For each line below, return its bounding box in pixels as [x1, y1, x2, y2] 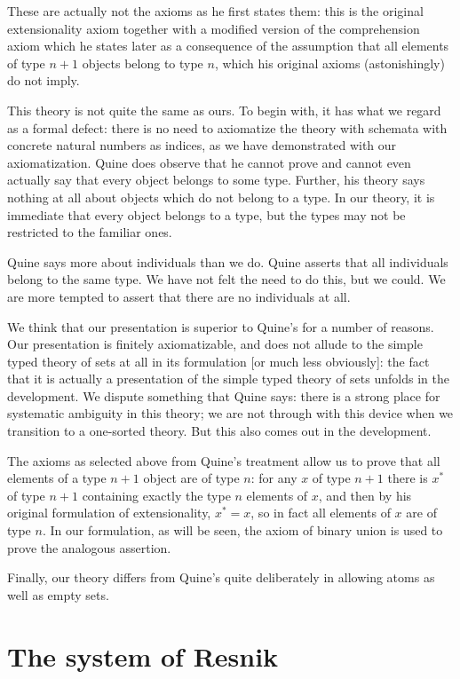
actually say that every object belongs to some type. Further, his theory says [7, 170, 425, 189]
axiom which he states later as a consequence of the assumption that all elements [7, 36, 449, 55]
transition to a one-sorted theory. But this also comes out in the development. [7, 422, 432, 440]
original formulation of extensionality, [7, 503, 211, 522]
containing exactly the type [82, 486, 231, 504]
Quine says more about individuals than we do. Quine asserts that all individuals [7, 252, 448, 271]
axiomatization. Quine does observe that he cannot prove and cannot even [7, 153, 411, 171]
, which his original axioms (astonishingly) [214, 53, 445, 72]
